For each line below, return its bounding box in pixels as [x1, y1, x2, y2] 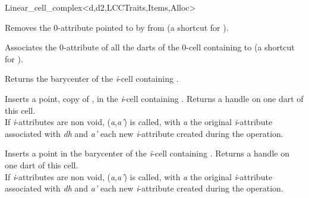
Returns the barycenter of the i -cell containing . [5, 72, 179, 85]
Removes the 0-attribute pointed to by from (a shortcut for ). [5, 21, 229, 33]
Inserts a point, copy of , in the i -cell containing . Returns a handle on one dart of [5, 92, 304, 104]
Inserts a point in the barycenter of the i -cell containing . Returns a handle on [5, 147, 289, 159]
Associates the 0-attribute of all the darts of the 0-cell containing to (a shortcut [5, 41, 295, 53]
